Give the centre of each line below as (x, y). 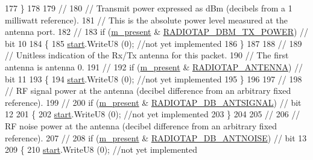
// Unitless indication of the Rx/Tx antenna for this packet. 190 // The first (147, 55)
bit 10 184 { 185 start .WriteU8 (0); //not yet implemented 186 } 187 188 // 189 (153, 43)
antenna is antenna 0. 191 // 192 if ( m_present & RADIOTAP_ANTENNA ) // (154, 66)
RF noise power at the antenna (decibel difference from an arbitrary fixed (141, 125)
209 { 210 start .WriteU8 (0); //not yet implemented (101, 149)
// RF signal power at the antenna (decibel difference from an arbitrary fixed (148, 91)
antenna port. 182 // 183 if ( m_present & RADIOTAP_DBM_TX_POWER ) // (157, 32)
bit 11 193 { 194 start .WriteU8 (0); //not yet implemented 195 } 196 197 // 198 (153, 78)
